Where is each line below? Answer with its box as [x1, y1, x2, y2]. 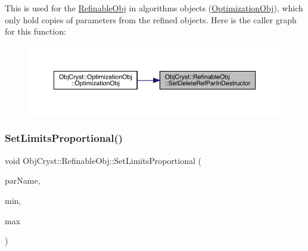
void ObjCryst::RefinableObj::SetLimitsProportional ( [5, 154, 201, 166]
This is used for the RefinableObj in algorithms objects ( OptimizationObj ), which [5, 2, 303, 14]
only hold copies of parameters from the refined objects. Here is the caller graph [5, 13, 297, 26]
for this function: [5, 25, 66, 38]
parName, [5, 174, 41, 187]
